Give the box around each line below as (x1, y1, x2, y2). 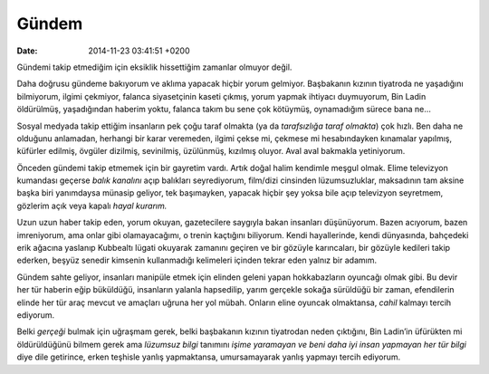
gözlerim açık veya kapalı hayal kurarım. (16, 200, 168, 211)
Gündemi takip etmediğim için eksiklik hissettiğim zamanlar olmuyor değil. (16, 62, 292, 72)
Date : (16, 45, 38, 56)
